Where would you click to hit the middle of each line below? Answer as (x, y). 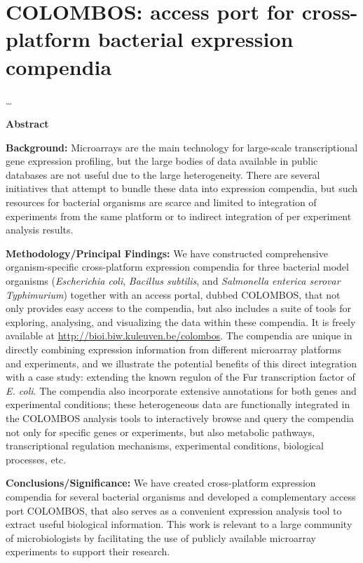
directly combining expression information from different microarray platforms (173, 349)
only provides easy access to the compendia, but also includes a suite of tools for (178, 308)
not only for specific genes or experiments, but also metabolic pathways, (160, 432)
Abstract (27, 124)
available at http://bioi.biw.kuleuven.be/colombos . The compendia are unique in (179, 335)
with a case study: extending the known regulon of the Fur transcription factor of (180, 377)
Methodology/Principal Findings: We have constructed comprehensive (167, 253)
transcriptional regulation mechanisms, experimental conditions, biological (165, 446)
